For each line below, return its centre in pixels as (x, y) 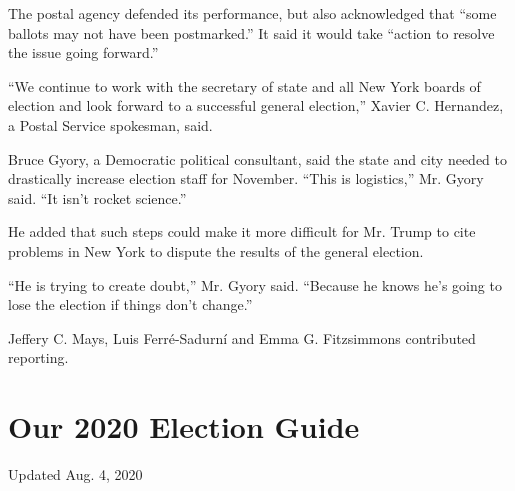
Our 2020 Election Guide (184, 426)
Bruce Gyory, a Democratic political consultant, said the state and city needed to (257, 158)
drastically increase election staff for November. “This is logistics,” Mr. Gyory (246, 178)
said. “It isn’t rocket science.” (97, 197)
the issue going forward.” (83, 52)
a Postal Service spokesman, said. (110, 124)
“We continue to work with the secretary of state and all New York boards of (244, 85)
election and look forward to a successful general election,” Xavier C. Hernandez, (256, 105)
